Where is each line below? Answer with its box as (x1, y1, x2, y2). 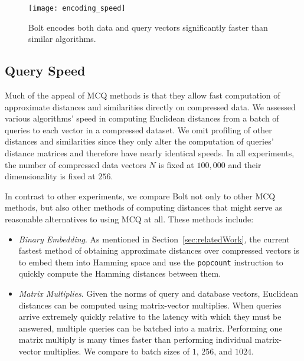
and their (228, 158, 261, 170)
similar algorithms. (28, 32, 96, 45)
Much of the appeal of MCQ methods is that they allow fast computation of (5, 89, 280, 101)
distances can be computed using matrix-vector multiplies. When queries (18, 298, 282, 311)
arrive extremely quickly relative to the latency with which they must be (18, 310, 282, 323)
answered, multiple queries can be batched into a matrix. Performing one (18, 321, 283, 334)
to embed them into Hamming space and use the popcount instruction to (18, 255, 283, 268)
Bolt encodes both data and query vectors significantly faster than (28, 21, 268, 33)
